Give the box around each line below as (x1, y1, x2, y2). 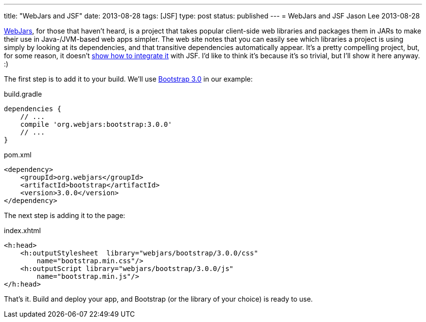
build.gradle (4, 90, 42, 98)
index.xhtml (4, 226, 41, 235)
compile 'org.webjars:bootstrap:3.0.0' (20, 120, 172, 128)
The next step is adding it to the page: (4, 211, 125, 220)
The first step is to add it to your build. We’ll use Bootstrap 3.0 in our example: (4, 75, 253, 83)
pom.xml (4, 151, 32, 159)
